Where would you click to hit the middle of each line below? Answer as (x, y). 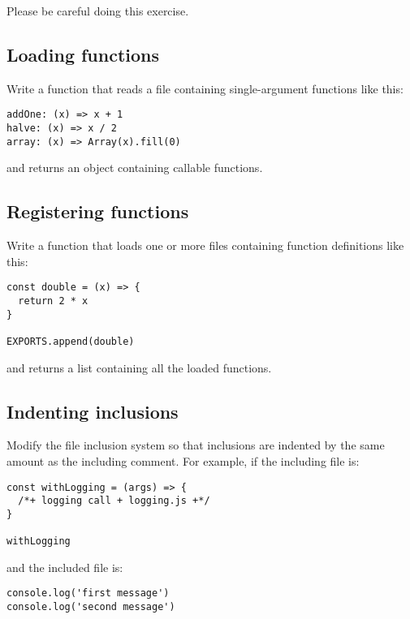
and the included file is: (65, 567)
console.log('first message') (88, 593)
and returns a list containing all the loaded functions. (139, 367)
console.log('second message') (91, 607)
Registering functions (98, 211)
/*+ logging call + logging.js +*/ (114, 501)
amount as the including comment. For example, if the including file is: (183, 461)
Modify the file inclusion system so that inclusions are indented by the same (196, 445)
